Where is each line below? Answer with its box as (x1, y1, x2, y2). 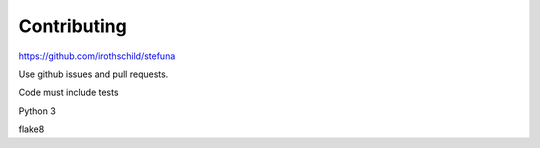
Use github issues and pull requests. (18, 68, 169, 80)
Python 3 (18, 105, 57, 117)
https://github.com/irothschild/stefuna (18, 50, 176, 62)
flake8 (18, 123, 45, 135)
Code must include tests (18, 86, 119, 99)
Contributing (18, 15, 127, 37)
